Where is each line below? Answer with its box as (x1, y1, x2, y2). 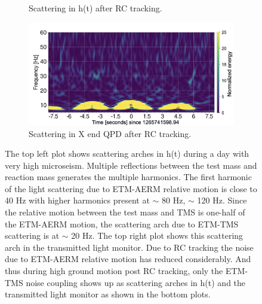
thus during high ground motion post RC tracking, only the (5, 265, 223, 277)
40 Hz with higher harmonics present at (5, 194, 150, 206)
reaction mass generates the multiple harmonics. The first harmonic (5, 171, 252, 183)
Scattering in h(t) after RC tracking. (29, 2, 162, 14)
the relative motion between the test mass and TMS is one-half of (5, 206, 245, 218)
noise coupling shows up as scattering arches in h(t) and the (26, 276, 246, 288)
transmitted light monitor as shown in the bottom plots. (5, 288, 211, 300)
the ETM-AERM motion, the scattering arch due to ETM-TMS (5, 217, 239, 230)
